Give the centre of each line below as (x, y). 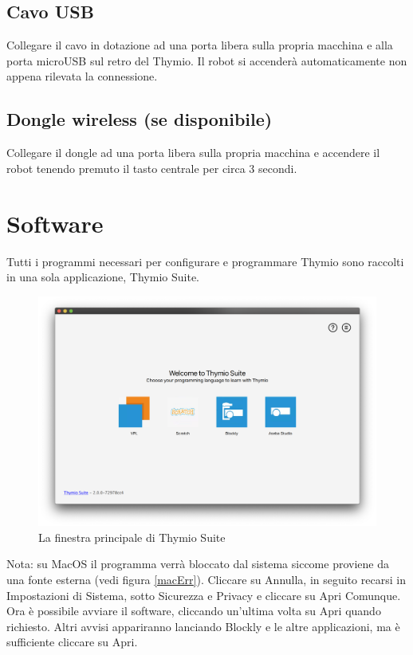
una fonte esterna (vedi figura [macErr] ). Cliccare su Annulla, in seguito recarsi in (206, 580)
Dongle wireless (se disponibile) (140, 119)
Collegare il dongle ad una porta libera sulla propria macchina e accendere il (193, 153)
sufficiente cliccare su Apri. (72, 642)
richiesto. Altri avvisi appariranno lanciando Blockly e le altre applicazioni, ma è (203, 626)
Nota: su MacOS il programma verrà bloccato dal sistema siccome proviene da (198, 564)
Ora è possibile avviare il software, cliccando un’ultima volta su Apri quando (194, 611)
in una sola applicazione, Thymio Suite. (103, 277)
